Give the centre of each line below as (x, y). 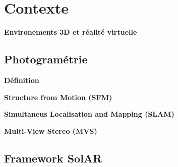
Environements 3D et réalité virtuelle (71, 32)
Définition (22, 80)
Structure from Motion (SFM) (58, 97)
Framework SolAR (53, 158)
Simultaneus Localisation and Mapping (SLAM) (89, 114)
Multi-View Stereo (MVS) (51, 131)
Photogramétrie (46, 59)
